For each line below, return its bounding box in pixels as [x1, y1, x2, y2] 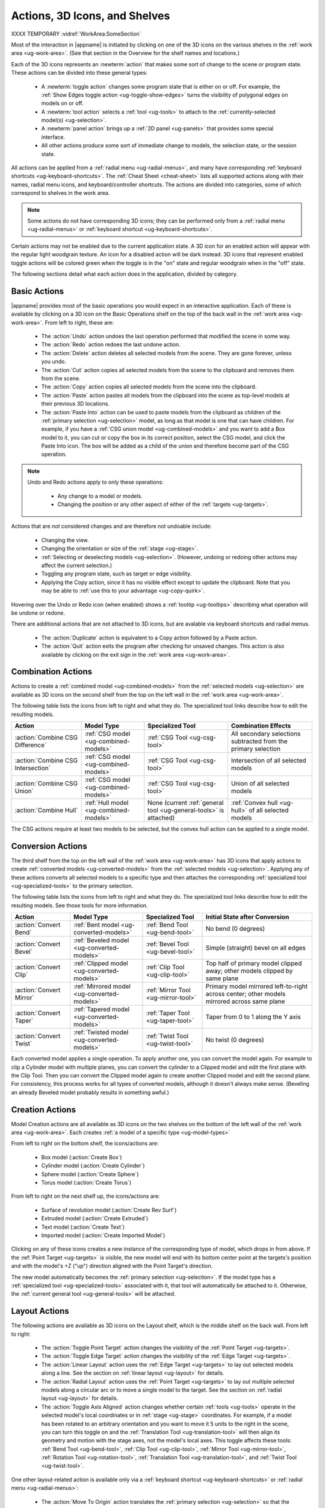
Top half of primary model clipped [205, 959, 302, 968]
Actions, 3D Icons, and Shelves [11, 9, 170, 22]
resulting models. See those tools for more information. [11, 902, 148, 909]
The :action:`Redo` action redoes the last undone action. [41, 341, 181, 348]
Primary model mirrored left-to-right [205, 982, 308, 990]
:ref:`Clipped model [73, 959, 129, 968]
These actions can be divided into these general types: [11, 69, 147, 77]
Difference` [14, 741, 47, 749]
